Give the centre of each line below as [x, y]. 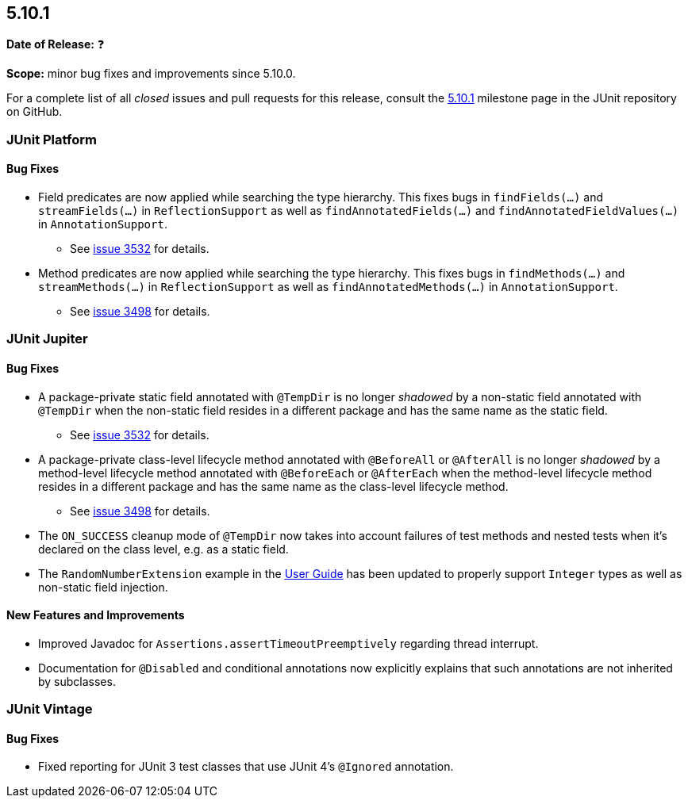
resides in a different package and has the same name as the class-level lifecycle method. [273, 486]
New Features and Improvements [96, 615]
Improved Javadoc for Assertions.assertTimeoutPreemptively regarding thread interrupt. [288, 643]
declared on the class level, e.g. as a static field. [163, 549]
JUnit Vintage [50, 709]
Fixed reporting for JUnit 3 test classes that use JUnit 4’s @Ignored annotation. [246, 767]
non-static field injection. [103, 587]
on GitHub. [35, 112]
